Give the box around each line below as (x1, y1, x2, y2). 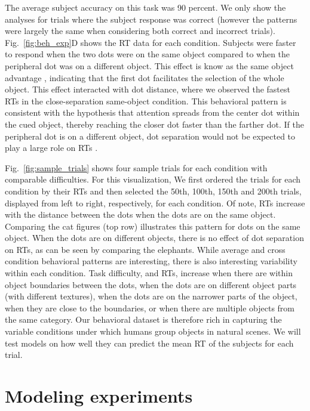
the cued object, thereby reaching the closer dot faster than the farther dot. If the (5, 118, 304, 130)
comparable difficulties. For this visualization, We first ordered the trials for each (5, 173, 301, 186)
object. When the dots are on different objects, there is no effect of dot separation (5, 231, 304, 244)
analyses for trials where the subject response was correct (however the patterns (5, 13, 297, 25)
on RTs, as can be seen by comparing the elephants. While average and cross (5, 243, 286, 255)
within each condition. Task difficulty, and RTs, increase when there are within (5, 267, 293, 279)
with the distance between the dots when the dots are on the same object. (5, 208, 276, 221)
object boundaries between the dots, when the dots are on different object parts (5, 278, 297, 291)
